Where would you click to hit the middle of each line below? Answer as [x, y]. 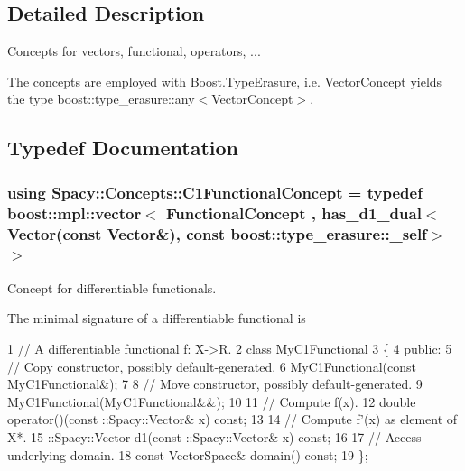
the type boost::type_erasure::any [101, 99]
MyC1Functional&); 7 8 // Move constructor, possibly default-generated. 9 [215, 384]
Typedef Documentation [123, 148]
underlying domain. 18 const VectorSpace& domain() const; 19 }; [188, 454]
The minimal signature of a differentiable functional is [157, 318]
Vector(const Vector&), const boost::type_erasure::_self [217, 233]
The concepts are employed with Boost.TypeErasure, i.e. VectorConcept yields [225, 81]
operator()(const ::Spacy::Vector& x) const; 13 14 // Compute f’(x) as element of [232, 419]
